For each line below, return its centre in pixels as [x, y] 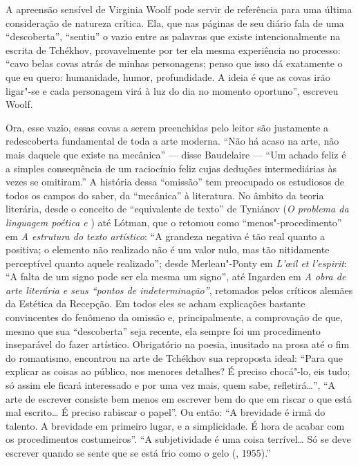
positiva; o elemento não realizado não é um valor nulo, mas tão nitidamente [168, 249]
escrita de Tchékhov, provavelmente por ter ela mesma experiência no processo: [173, 49]
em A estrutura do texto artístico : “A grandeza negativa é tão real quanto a [166, 236]
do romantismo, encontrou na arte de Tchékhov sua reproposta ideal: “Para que [174, 357]
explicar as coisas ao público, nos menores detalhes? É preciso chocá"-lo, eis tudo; [178, 371]
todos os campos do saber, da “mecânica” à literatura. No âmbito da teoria [165, 195]
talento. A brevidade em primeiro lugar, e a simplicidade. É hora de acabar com [175, 425]
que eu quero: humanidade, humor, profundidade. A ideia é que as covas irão [168, 76]
